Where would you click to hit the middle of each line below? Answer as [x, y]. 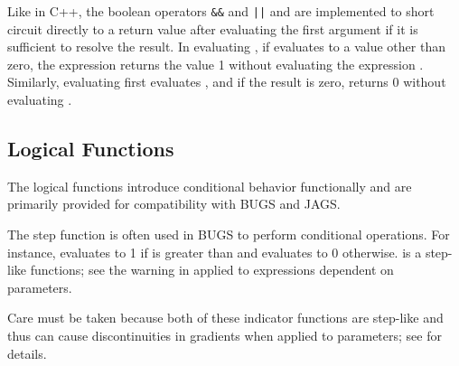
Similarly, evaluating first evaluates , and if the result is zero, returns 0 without [227, 82]
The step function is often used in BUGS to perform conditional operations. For [229, 235]
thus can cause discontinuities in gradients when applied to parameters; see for [225, 335]
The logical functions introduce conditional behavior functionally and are [210, 186]
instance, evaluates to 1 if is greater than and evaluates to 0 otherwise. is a [215, 252]
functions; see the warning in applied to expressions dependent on [212, 270]
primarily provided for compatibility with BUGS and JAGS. [174, 204]
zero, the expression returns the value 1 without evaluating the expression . [215, 64]
